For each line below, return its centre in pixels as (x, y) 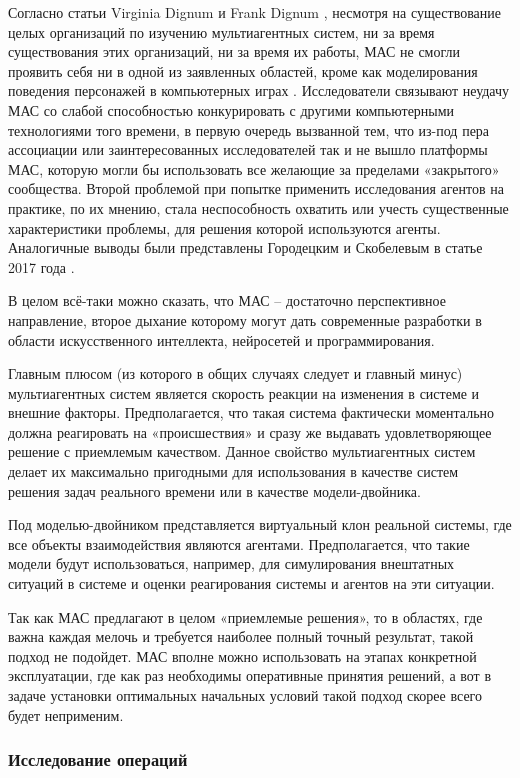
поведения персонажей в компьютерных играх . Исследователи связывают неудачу (259, 90)
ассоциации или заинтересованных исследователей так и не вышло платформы (248, 149)
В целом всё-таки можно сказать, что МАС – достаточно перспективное (227, 300)
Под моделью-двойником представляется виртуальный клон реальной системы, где (260, 524)
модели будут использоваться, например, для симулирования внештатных (231, 563)
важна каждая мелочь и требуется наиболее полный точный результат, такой (241, 636)
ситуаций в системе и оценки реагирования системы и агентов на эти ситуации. (251, 583)
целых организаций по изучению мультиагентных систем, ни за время (221, 31)
